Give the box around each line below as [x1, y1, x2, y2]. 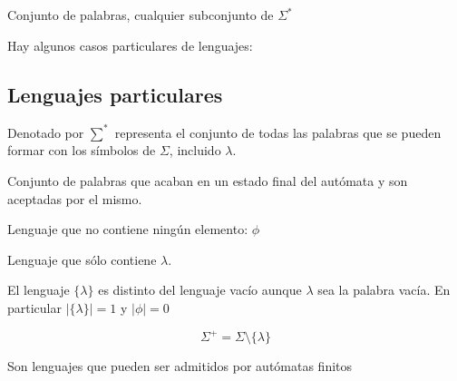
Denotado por [7, 122, 84, 142]
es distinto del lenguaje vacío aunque [98, 280, 302, 299]
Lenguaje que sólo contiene [7, 249, 157, 269]
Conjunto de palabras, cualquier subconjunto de [7, 5, 274, 24]
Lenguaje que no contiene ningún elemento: [7, 220, 248, 239]
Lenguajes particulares [7, 80, 223, 108]
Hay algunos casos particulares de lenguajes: [7, 35, 253, 54]
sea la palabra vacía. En [317, 280, 451, 299]
